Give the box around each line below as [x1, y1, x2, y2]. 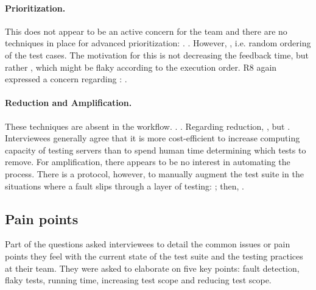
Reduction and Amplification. [5, 96, 132, 109]
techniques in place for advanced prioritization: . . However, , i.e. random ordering [5, 37, 311, 49]
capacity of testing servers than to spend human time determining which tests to [5, 143, 306, 156]
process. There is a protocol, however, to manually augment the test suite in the [5, 167, 304, 180]
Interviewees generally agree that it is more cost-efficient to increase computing [5, 132, 300, 144]
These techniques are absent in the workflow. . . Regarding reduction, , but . [5, 119, 290, 132]
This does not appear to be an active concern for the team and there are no [5, 24, 287, 37]
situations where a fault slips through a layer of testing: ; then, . [5, 179, 244, 192]
